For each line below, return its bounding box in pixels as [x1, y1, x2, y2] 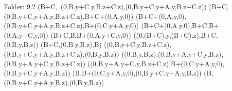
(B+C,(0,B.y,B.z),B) [40, 39, 102, 49]
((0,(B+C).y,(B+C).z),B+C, [133, 30, 218, 40]
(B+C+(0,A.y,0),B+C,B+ [141, 20, 219, 30]
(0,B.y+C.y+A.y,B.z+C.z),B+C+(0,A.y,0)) [4, 11, 134, 21]
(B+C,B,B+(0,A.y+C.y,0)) [50, 30, 131, 40]
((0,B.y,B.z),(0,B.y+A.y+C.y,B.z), [121, 48, 224, 59]
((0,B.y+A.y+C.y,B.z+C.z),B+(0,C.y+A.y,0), [87, 58, 225, 68]
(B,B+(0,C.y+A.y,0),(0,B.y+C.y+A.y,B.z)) [72, 68, 202, 78]
